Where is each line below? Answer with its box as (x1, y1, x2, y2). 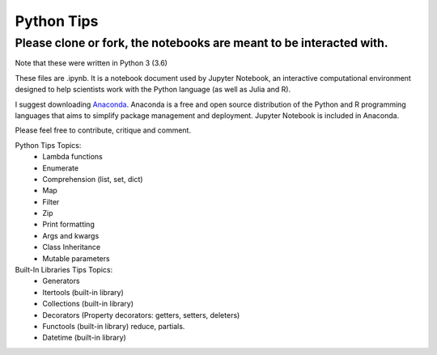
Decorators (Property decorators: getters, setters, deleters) (42, 310, 240, 319)
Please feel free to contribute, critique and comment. (15, 125, 192, 135)
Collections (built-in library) (42, 299, 134, 309)
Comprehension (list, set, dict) (42, 174, 143, 184)
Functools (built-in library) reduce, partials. (42, 321, 185, 331)
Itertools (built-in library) (42, 287, 125, 297)
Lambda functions (42, 152, 103, 162)
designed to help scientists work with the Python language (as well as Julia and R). (15, 85, 291, 95)
